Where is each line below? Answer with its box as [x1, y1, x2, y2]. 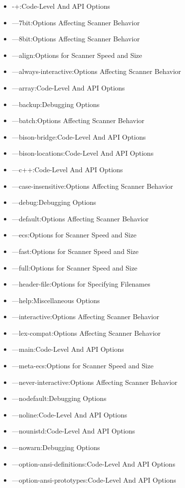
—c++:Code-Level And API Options [12, 164, 123, 174]
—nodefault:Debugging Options [12, 393, 107, 403]
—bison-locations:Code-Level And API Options [12, 148, 154, 158]
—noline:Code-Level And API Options [12, 409, 127, 419]
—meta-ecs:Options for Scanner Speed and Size [12, 361, 154, 371]
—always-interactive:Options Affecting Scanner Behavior [12, 66, 181, 76]
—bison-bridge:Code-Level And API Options [12, 131, 146, 142]
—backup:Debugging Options [12, 99, 100, 109]
